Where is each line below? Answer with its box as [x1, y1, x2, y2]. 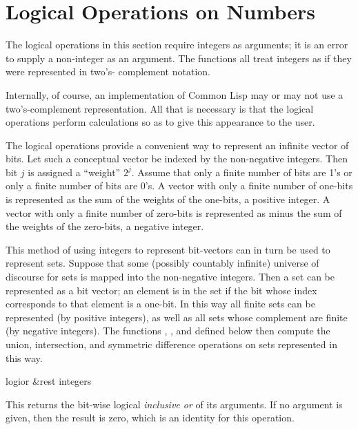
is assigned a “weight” [28, 164, 121, 179]
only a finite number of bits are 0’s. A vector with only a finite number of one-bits [6, 178, 353, 193]
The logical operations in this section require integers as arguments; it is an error [6, 37, 348, 52]
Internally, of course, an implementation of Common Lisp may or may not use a [6, 87, 344, 102]
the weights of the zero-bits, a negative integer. [6, 219, 204, 233]
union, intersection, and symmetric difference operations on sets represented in [6, 337, 337, 351]
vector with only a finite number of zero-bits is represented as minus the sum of [6, 205, 342, 220]
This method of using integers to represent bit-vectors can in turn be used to [6, 242, 330, 256]
